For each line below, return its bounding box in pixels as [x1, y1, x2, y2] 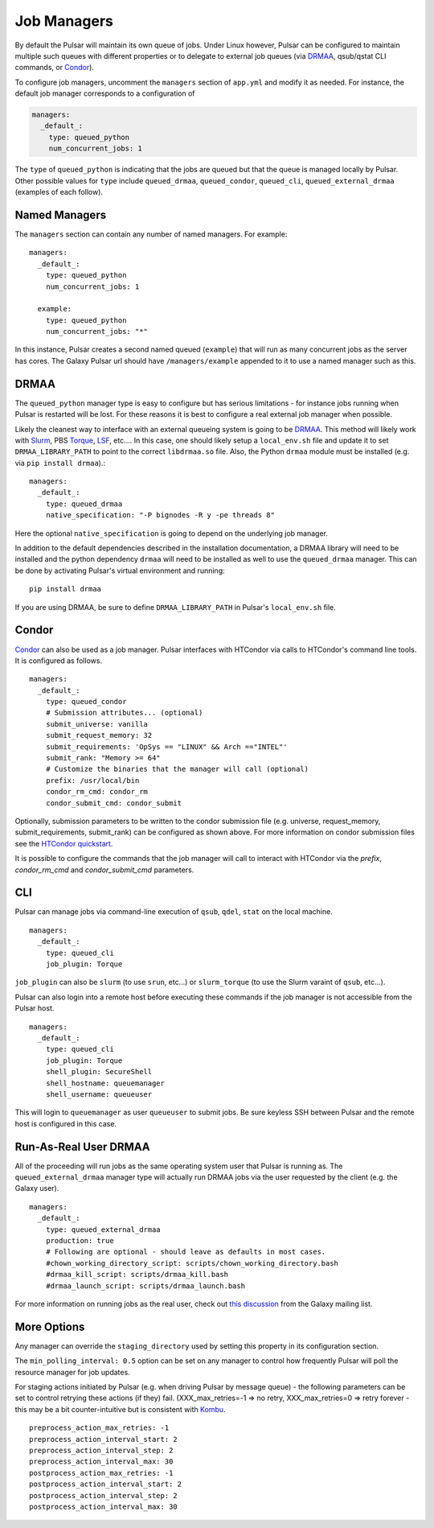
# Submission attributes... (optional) [45, 708, 203, 718]
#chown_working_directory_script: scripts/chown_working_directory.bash [45, 1258, 339, 1267]
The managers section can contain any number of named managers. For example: [14, 229, 288, 239]
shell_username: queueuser [45, 1089, 153, 1098]
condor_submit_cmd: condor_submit [45, 798, 182, 808]
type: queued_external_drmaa [45, 1225, 161, 1234]
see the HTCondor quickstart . [14, 838, 113, 848]
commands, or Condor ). [14, 63, 94, 72]
